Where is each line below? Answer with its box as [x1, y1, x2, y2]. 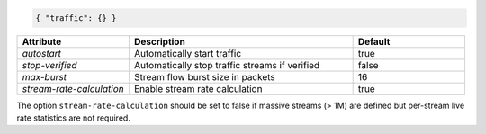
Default [357, 35, 391, 48]
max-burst [22, 70, 67, 83]
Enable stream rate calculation [133, 82, 263, 94]
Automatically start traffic [133, 47, 242, 59]
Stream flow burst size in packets [133, 70, 276, 83]
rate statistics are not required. [16, 112, 130, 123]
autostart [22, 47, 62, 59]
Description [133, 35, 186, 48]
